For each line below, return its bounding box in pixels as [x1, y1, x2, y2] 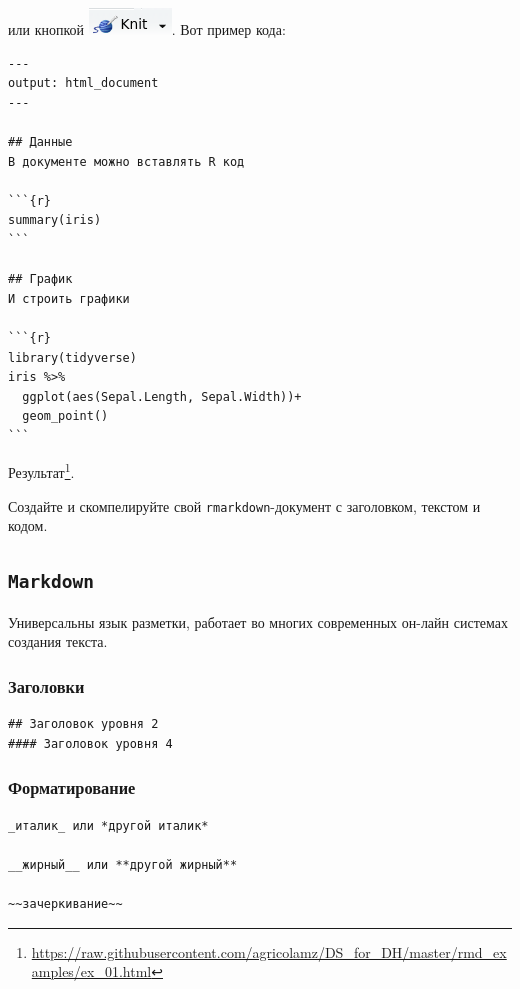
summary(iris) [8, 213, 102, 228]
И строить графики [8, 291, 130, 306]
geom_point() [22, 409, 109, 424]
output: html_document [8, 76, 159, 91]
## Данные [8, 134, 73, 149]
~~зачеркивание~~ [8, 896, 123, 911]
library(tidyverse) [8, 350, 137, 365]
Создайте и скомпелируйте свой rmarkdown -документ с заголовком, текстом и [8, 495, 481, 516]
